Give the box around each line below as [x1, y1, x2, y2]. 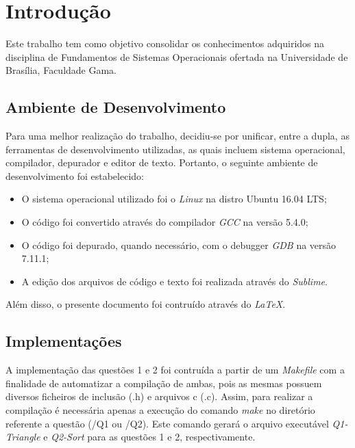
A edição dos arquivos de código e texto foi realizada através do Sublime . [21, 274, 328, 288]
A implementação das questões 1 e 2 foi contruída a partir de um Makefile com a [5, 363, 345, 377]
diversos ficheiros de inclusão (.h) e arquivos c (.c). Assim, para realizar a [5, 389, 313, 404]
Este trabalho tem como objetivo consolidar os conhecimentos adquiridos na [5, 36, 325, 51]
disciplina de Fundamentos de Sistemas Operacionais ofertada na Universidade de [5, 49, 348, 64]
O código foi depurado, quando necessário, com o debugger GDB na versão [21, 237, 336, 252]
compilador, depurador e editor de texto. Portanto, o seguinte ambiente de [5, 155, 318, 170]
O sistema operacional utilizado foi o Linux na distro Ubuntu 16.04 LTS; [21, 192, 327, 206]
